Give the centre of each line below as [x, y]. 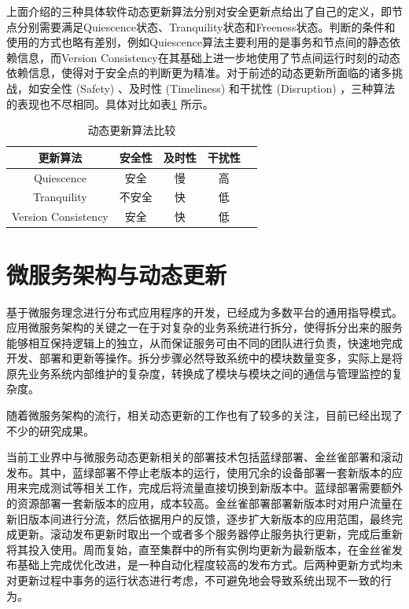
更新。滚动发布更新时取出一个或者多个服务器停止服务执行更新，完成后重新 [210, 534]
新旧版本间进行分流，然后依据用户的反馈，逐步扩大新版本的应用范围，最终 [199, 518]
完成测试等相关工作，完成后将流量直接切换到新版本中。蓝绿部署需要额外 [215, 488]
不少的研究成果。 [50, 430]
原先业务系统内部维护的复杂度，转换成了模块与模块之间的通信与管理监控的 [199, 373]
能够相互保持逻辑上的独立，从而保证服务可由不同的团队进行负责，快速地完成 [204, 342]
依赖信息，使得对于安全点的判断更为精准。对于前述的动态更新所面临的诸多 [199, 73]
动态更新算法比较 [132, 130]
